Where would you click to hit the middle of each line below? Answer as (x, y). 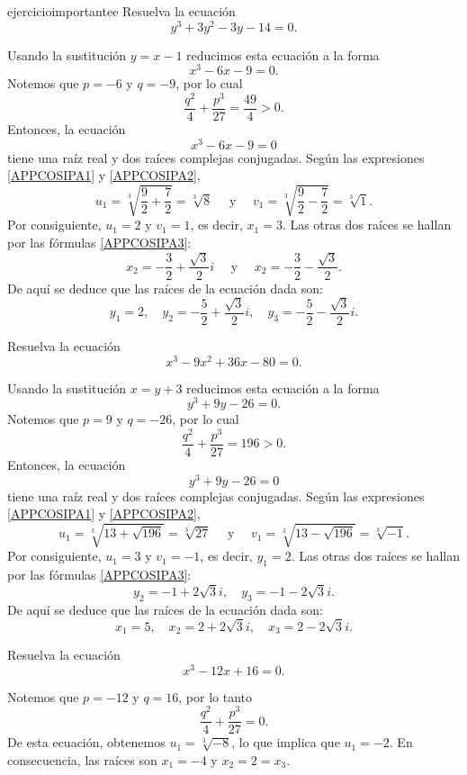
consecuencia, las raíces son (82, 759)
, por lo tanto (216, 696)
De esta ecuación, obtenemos (86, 742)
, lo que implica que (286, 742)
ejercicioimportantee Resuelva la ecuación (121, 11)
